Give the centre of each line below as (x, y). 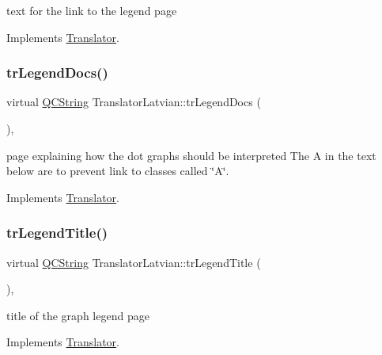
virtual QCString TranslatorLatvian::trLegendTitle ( (134, 262)
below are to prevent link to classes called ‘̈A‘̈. (118, 171)
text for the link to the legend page (92, 10)
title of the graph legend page (78, 315)
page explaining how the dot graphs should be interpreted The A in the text (191, 155)
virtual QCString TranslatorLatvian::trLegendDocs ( (134, 102)
